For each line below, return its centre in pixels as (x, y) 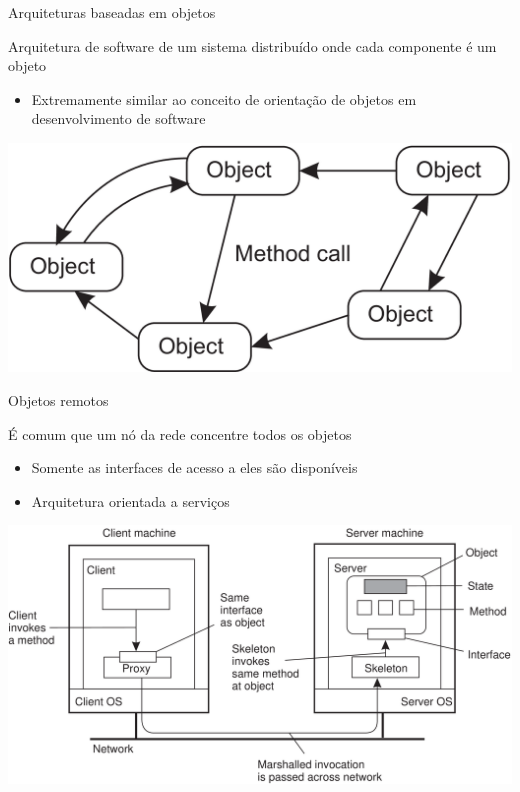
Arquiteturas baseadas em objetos (112, 12)
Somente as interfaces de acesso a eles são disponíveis (194, 467)
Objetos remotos (58, 399)
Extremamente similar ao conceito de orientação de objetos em (224, 98)
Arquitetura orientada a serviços (130, 500)
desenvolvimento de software (118, 118)
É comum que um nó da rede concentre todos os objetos (180, 433)
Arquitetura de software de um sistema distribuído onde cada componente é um (252, 45)
